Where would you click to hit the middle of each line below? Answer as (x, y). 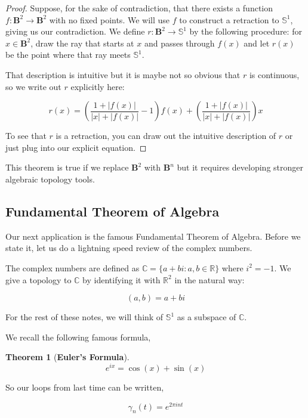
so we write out (33, 86)
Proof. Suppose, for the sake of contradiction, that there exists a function (139, 8)
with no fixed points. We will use (110, 19)
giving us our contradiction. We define (75, 31)
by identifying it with (121, 279)
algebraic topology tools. (50, 179)
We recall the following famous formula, (78, 337)
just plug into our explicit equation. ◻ (76, 147)
